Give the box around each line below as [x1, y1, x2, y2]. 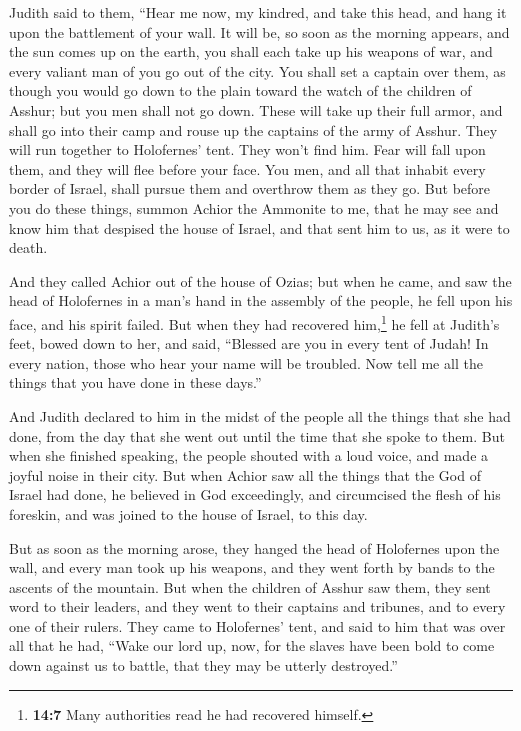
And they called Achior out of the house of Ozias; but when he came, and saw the [9, 270, 512, 291]
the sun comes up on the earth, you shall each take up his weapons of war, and [9, 41, 493, 62]
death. [9, 237, 48, 258]
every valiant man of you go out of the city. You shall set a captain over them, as [9, 60, 506, 81]
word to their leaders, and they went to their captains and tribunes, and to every [9, 596, 506, 617]
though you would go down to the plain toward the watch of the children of [9, 80, 472, 101]
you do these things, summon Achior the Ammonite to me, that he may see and [9, 197, 499, 218]
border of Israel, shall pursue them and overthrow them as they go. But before [9, 178, 491, 199]
